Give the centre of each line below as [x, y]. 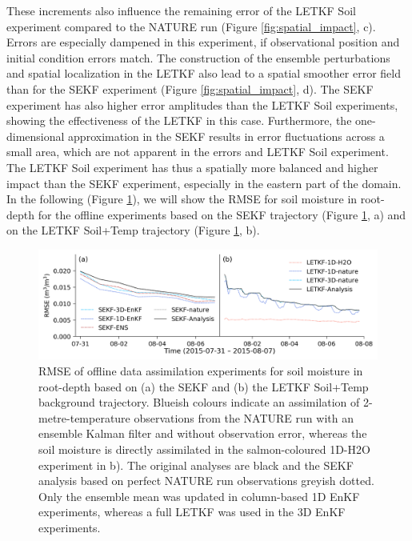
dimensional [36, 136]
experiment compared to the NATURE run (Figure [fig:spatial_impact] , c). [191, 26]
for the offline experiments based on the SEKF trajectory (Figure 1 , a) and [222, 214]
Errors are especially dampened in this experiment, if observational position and [203, 42]
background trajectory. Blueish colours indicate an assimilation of [199, 402]
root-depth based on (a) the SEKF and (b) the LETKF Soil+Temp [204, 386]
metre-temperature [84, 417]
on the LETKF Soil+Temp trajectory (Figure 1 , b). [133, 230]
